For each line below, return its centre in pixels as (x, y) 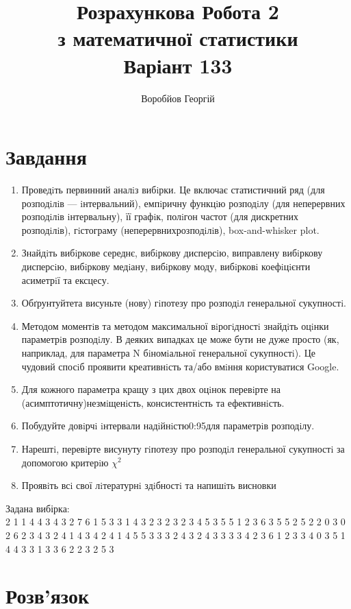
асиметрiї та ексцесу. (65, 279)
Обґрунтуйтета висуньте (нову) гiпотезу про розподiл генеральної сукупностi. (184, 303)
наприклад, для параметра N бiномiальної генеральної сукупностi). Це (168, 352)
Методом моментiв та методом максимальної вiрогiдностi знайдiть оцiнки (175, 325)
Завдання (46, 157)
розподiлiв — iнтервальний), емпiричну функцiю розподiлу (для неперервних (183, 203)
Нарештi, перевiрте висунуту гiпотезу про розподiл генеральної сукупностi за (183, 448)
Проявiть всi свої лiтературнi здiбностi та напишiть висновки (149, 485)
